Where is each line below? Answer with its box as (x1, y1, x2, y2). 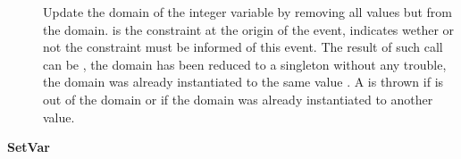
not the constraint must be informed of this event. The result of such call (43, 38, 443, 56)
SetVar (7, 138, 50, 156)
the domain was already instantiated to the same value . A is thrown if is (43, 72, 444, 91)
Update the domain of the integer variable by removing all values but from (43, 3, 452, 21)
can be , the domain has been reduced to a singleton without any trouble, (43, 54, 447, 73)
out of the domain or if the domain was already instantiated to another (43, 89, 433, 108)
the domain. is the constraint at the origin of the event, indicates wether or (43, 20, 455, 38)
